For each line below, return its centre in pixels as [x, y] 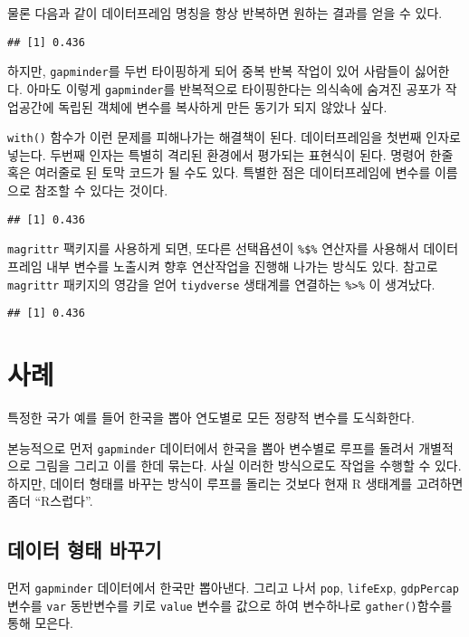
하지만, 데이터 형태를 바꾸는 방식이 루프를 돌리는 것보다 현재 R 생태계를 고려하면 [235, 483]
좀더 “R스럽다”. [50, 501]
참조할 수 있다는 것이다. [101, 190]
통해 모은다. [40, 623]
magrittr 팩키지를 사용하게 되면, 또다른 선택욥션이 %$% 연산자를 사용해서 [213, 248]
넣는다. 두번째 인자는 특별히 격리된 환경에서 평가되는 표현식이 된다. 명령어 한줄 [230, 154]
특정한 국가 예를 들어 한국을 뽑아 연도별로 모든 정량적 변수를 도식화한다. [211, 417]
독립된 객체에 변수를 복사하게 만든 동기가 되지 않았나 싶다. [223, 106]
